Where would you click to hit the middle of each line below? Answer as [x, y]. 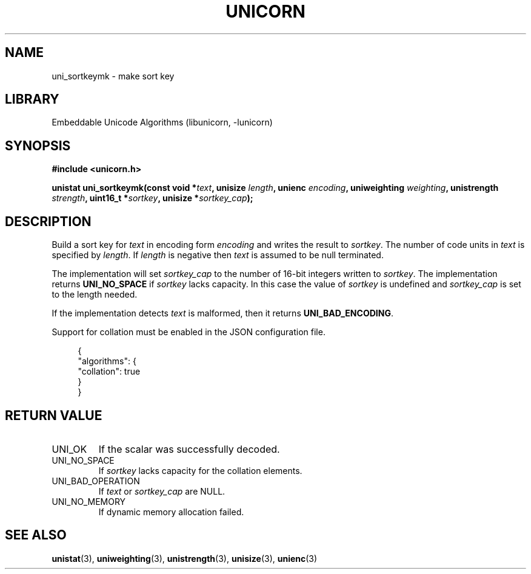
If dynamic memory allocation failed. [171, 512]
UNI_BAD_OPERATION [96, 481]
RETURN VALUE [54, 415]
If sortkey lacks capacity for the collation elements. [200, 470]
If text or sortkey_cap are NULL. [162, 491]
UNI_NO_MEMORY [89, 501]
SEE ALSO [36, 535]
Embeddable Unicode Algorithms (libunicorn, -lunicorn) [162, 122]
